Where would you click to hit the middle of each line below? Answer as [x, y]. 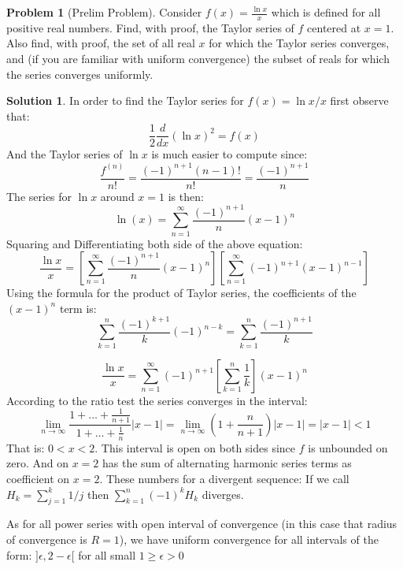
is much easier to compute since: [229, 154]
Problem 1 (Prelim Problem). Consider [104, 12]
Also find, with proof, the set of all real [101, 43]
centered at [334, 27]
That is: [26, 447]
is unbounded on [348, 447]
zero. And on [37, 463]
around [117, 196]
